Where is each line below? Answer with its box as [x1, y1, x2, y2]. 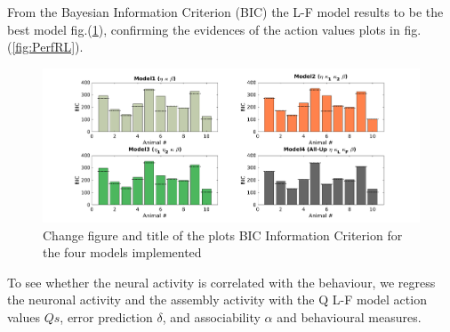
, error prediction [60, 307, 153, 326]
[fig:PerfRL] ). [12, 37, 84, 56]
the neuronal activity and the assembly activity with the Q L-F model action [7, 290, 427, 309]
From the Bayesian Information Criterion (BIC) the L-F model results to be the [7, 3, 444, 20]
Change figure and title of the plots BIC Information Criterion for [43, 225, 403, 244]
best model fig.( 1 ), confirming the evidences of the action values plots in [7, 20, 400, 38]
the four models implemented [43, 243, 202, 262]
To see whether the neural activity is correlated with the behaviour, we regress [7, 272, 436, 291]
